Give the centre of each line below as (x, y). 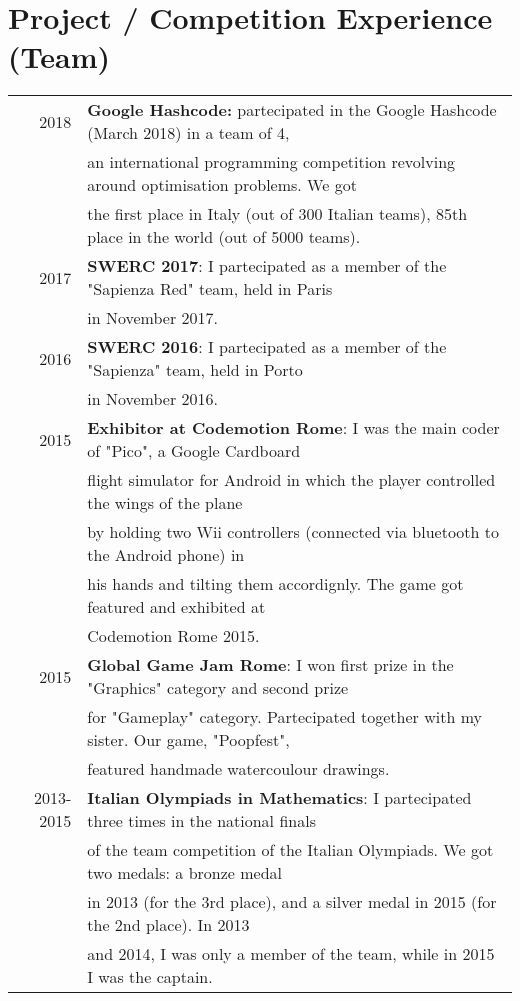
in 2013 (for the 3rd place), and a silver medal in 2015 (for (292, 902)
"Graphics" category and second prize (218, 688)
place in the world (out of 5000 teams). (224, 237)
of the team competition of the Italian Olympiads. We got (290, 850)
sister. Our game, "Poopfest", (188, 740)
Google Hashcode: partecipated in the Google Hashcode (292, 110)
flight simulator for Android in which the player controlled (291, 480)
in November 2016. (152, 399)
